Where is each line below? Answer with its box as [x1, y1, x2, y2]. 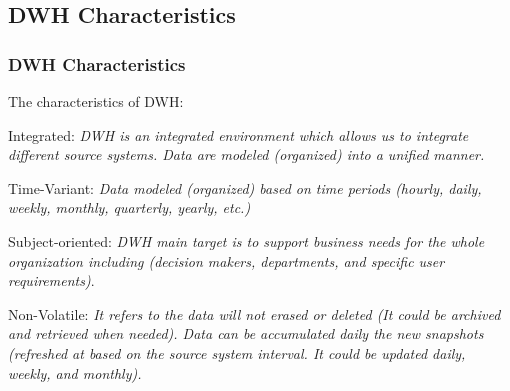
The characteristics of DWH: [8, 91, 184, 111]
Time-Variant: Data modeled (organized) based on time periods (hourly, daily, [8, 177, 482, 198]
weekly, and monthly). [8, 362, 142, 383]
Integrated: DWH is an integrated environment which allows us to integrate [8, 124, 469, 145]
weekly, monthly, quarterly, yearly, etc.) [8, 197, 251, 218]
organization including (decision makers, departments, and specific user [8, 250, 445, 271]
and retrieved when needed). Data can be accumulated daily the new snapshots [8, 323, 484, 344]
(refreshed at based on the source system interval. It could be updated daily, [8, 342, 466, 363]
